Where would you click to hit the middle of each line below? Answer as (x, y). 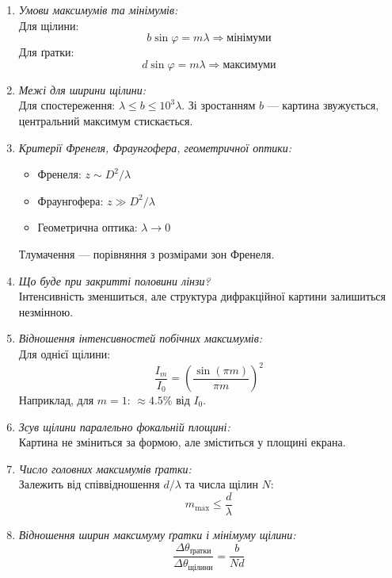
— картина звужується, (323, 105)
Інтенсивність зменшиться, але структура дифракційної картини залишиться (202, 296)
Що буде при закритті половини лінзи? (114, 280)
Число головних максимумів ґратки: (105, 468)
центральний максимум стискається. (106, 120)
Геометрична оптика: (88, 227)
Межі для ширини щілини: (82, 89)
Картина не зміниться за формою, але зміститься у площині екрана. (182, 442)
